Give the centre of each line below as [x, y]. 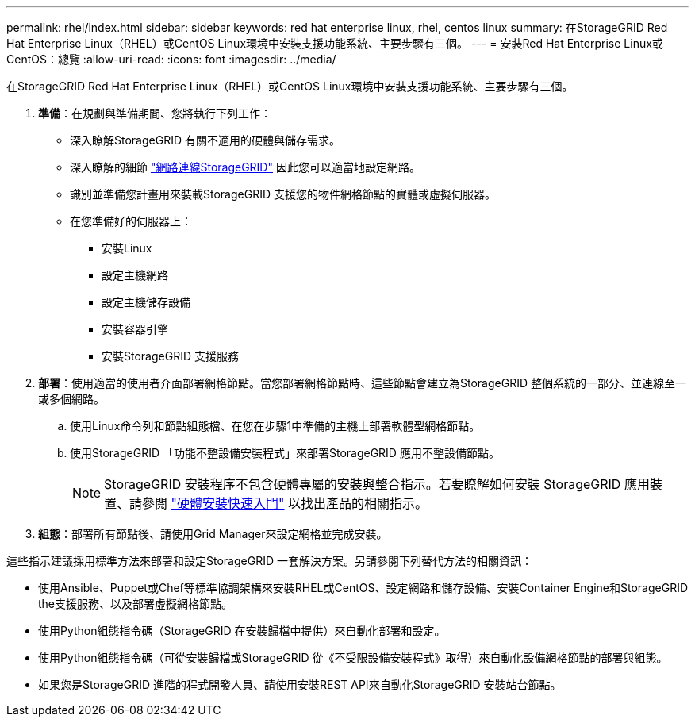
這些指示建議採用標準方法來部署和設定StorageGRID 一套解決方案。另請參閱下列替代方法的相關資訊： [269, 561]
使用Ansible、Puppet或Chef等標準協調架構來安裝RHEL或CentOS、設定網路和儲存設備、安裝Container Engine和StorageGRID [363, 588]
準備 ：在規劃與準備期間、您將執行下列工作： [155, 113]
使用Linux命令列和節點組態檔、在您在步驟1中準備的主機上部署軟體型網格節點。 [275, 426]
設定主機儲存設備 [146, 302]
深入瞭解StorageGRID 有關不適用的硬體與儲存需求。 [205, 140]
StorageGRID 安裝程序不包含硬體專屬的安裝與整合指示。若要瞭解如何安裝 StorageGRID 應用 [377, 484]
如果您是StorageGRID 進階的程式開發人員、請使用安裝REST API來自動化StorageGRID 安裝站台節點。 [300, 685]
